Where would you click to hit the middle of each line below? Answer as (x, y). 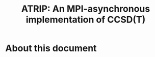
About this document (51, 48)
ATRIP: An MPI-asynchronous (86, 9)
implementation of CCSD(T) (86, 20)
